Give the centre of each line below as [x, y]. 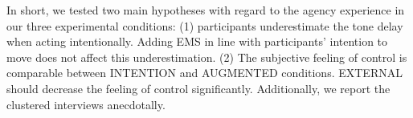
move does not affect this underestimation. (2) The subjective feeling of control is [207, 57]
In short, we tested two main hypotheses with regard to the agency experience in [206, 10]
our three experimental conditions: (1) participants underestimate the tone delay [205, 25]
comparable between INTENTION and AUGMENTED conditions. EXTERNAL [204, 73]
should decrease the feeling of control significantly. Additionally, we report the [198, 88]
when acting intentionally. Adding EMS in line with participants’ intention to [197, 41]
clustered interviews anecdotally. [86, 104]
